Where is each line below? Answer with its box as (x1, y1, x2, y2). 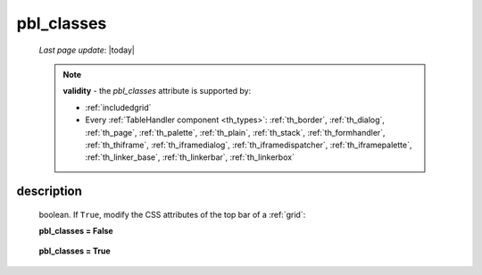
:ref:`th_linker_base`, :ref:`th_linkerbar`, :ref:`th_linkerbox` (85, 152, 295, 162)
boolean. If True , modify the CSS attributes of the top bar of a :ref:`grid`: (38, 209, 306, 220)
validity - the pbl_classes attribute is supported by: (62, 86, 252, 96)
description (16, 184, 82, 199)
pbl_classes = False (38, 226, 113, 237)
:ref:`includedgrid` (85, 102, 152, 112)
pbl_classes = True (38, 246, 111, 256)
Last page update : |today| (38, 45, 136, 55)
